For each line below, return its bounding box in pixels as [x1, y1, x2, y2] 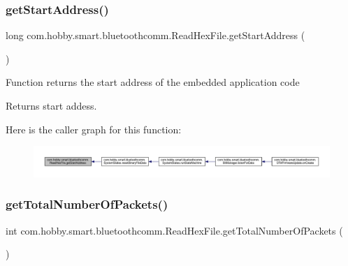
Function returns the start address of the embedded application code [6, 75, 300, 89]
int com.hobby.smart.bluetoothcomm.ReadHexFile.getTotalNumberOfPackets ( [6, 223, 343, 237]
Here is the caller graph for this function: [6, 121, 182, 136]
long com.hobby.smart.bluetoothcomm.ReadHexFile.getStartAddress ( [6, 28, 305, 43]
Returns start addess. [6, 98, 97, 112]
